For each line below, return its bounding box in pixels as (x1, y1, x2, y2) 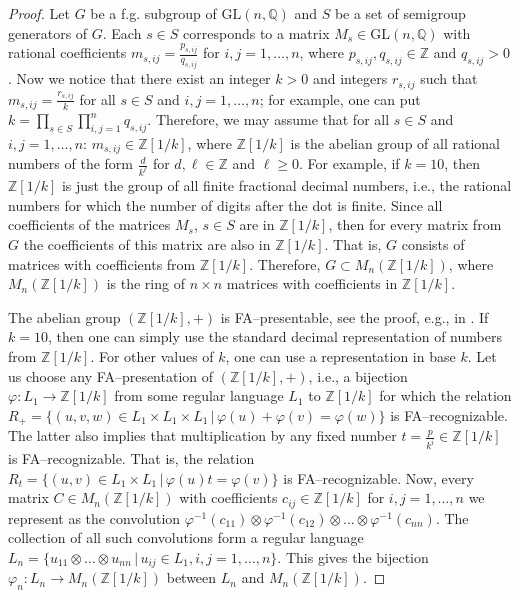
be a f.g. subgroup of (90, 3, 217, 23)
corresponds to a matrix (183, 22, 330, 43)
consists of (401, 234, 465, 255)
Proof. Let (8, 3, 70, 23)
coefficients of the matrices (8, 214, 171, 235)
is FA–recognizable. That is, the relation (8, 448, 255, 469)
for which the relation (379, 385, 512, 406)
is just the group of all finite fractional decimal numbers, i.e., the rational (61, 175, 512, 196)
